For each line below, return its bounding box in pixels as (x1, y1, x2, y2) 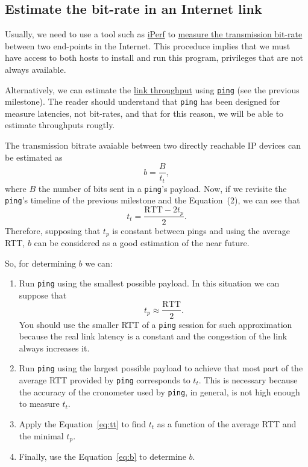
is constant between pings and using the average (112, 224, 290, 237)
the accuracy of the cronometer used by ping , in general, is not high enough (19, 385, 300, 398)
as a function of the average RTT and (157, 417, 297, 430)
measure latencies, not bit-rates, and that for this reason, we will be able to (5, 107, 284, 119)
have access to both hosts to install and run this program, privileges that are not (5, 51, 304, 64)
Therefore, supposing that (5, 224, 101, 237)
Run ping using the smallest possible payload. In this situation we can (19, 277, 280, 289)
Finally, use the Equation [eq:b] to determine (19, 450, 186, 462)
